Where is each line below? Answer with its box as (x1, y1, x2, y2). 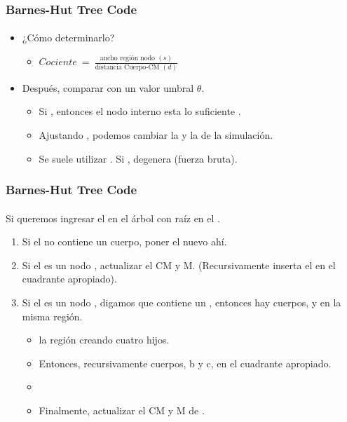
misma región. (22, 308, 83, 323)
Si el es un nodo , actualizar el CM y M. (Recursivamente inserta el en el (22, 257, 336, 272)
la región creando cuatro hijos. (39, 332, 170, 347)
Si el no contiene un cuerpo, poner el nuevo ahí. (22, 234, 227, 249)
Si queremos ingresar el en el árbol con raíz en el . (6, 210, 220, 225)
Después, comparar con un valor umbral (22, 80, 194, 95)
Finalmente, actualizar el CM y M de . (39, 402, 205, 417)
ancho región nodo (100, 55, 156, 62)
